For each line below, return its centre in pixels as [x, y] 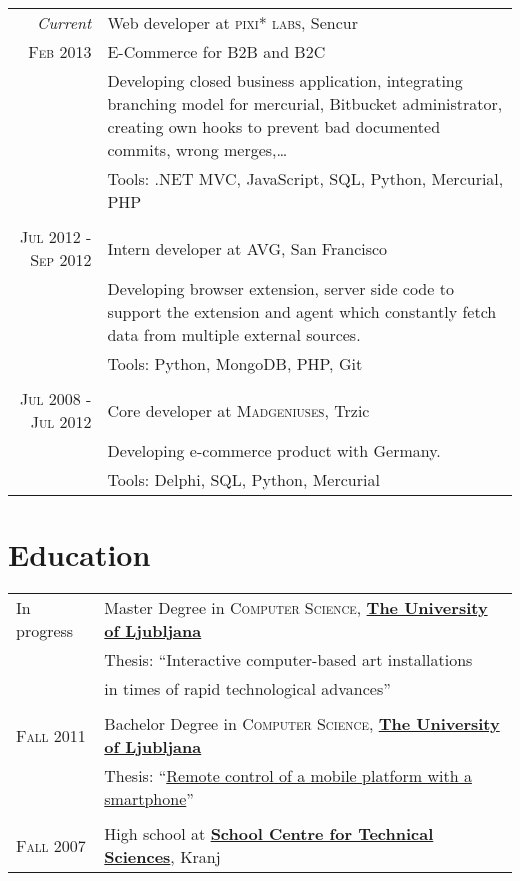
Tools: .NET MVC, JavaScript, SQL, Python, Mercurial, [305, 178]
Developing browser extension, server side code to [280, 288]
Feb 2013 [60, 51]
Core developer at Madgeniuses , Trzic [238, 410]
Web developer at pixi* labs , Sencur [233, 22]
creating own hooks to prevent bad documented [274, 126]
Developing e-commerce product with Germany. [274, 450]
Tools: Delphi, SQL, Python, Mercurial [243, 479]
